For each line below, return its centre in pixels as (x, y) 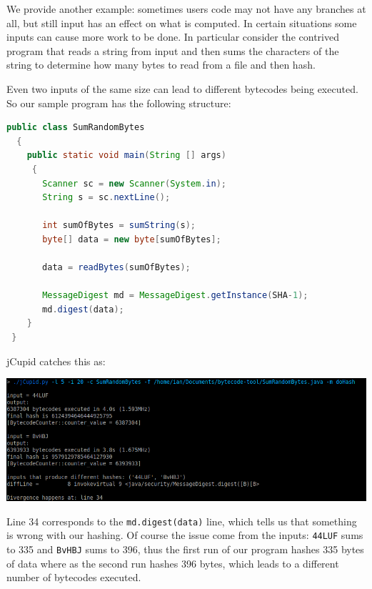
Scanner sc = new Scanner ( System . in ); (134, 183)
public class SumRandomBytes (76, 128)
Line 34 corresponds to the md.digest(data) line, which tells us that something (182, 521)
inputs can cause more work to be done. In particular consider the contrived (173, 37)
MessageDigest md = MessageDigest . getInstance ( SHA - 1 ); (175, 296)
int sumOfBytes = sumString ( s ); (119, 226)
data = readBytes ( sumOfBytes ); (116, 268)
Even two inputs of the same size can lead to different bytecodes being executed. (182, 88)
